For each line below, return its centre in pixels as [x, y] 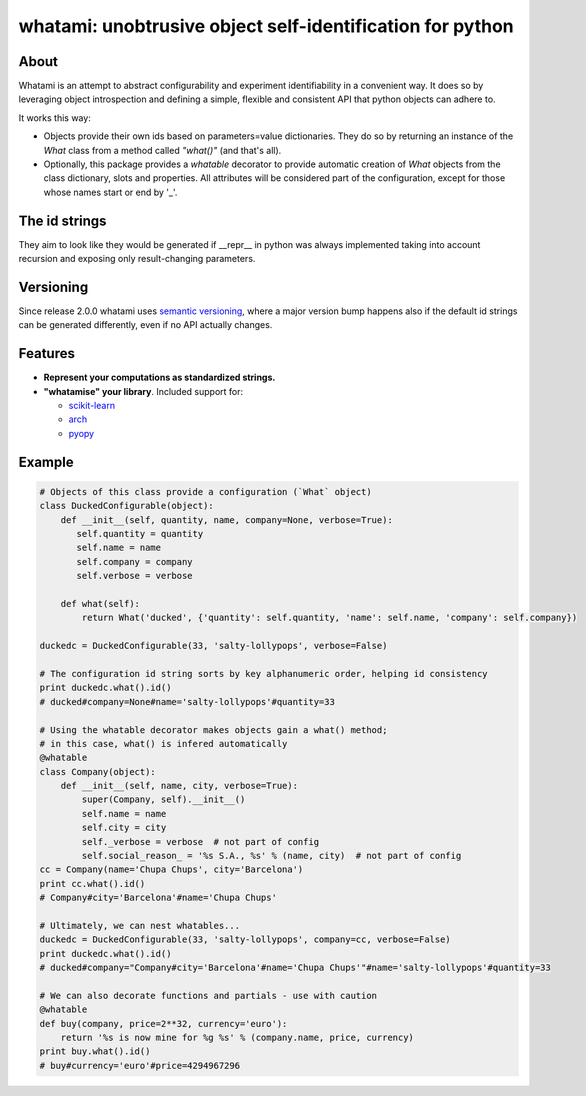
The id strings [62, 220]
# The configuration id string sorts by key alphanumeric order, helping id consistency [264, 673]
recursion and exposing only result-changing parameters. [137, 259]
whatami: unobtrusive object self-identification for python [266, 26]
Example [46, 461]
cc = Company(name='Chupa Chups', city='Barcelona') [171, 869]
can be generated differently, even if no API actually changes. [145, 325]
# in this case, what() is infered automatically [163, 743]
